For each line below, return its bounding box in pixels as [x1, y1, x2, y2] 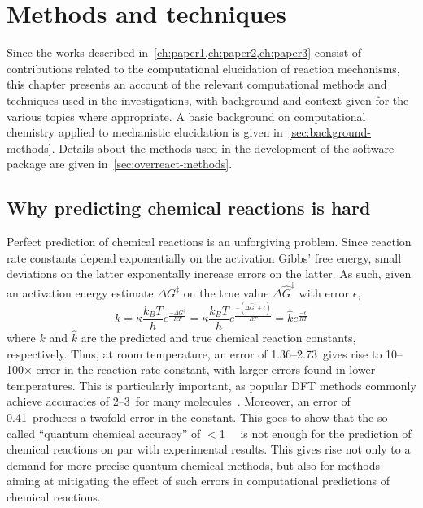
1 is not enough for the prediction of [219, 424, 412, 441]
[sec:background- [288, 124, 371, 141]
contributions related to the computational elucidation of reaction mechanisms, [7, 59, 400, 76]
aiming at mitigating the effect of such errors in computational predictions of [7, 472, 390, 489]
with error [299, 284, 350, 301]
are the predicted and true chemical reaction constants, [81, 329, 356, 346]
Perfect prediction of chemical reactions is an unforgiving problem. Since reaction [7, 233, 412, 250]
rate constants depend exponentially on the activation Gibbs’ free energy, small [7, 249, 402, 266]
